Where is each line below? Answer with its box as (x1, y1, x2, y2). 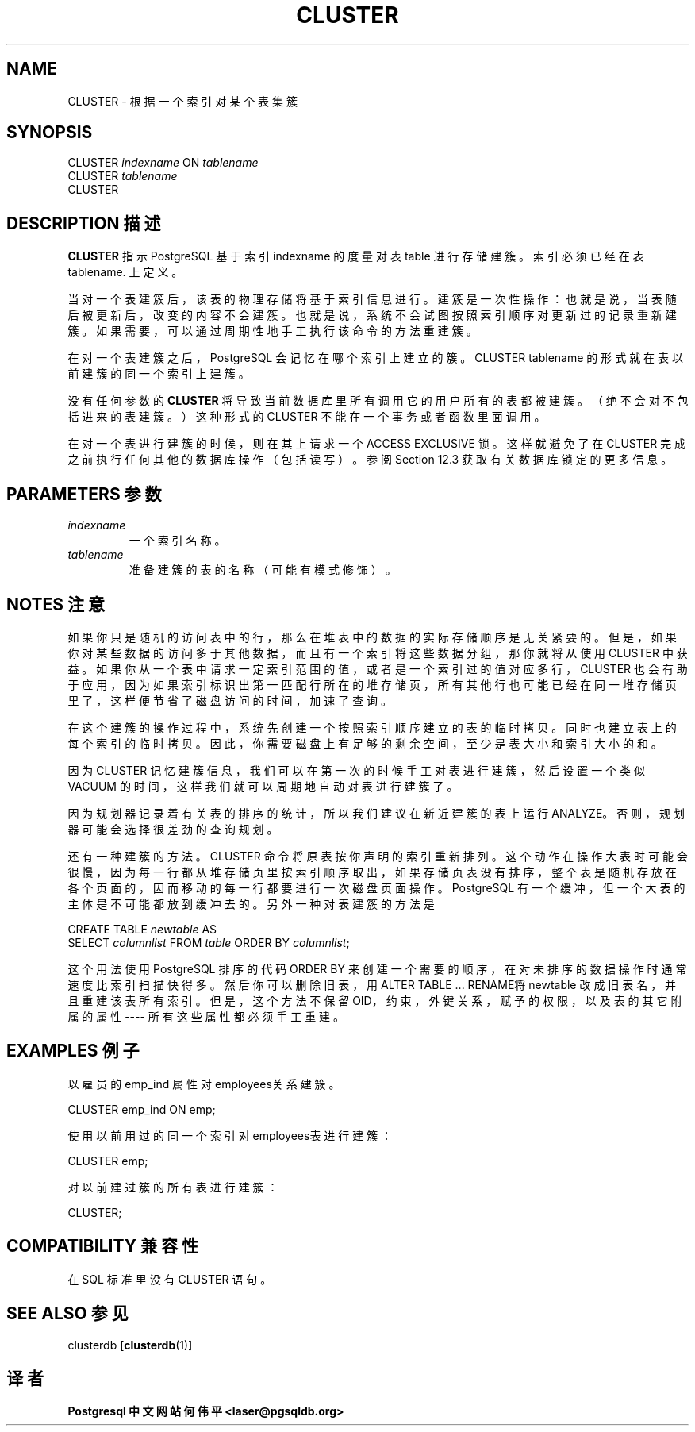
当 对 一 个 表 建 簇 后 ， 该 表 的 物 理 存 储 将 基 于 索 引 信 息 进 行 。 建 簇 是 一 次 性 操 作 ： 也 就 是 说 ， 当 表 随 (67, 292, 677, 306)
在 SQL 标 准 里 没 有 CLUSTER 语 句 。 (67, 1272, 272, 1286)
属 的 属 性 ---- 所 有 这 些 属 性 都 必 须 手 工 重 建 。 (67, 1009, 345, 1023)
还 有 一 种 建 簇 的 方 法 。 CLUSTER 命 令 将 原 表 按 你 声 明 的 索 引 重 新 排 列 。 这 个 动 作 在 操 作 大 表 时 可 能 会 (67, 849, 688, 863)
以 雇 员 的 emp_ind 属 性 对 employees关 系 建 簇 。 (67, 1076, 340, 1091)
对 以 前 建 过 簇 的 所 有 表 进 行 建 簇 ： (67, 1180, 278, 1194)
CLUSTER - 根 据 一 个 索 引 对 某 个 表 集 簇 (67, 94, 298, 108)
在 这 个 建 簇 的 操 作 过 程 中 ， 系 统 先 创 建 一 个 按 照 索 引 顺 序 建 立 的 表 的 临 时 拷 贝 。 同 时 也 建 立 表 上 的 (67, 720, 677, 734)
